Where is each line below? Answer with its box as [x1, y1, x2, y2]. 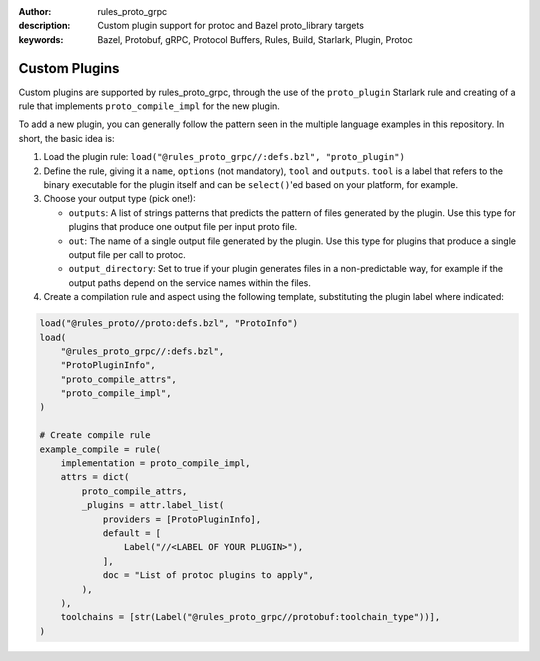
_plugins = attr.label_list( [81, 500, 225, 511]
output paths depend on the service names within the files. [68, 276, 312, 289]
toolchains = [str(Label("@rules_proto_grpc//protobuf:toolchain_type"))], [60, 611, 441, 623]
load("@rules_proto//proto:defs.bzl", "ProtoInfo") [39, 318, 299, 329]
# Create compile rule [39, 430, 151, 441]
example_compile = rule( [39, 443, 162, 455]
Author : [18, 6, 52, 17]
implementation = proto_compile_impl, [60, 458, 251, 469]
